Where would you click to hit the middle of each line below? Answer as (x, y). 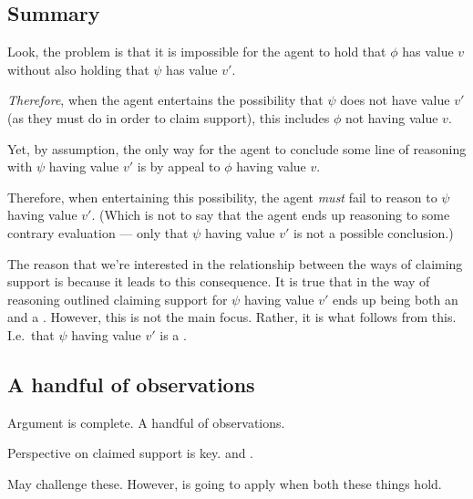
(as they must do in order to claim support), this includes (169, 117)
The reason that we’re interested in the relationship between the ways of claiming (235, 263)
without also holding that (78, 69)
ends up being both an (395, 299)
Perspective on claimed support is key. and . (131, 453)
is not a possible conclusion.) (374, 232)
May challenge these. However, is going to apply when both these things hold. (225, 483)
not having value (391, 117)
